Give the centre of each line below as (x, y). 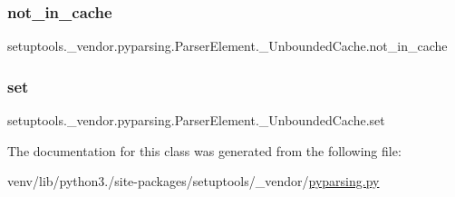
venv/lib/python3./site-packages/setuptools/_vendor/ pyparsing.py (194, 181)
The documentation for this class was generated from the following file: (204, 150)
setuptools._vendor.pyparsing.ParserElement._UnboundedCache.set (196, 120)
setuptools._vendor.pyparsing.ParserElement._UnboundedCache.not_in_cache (227, 46)
